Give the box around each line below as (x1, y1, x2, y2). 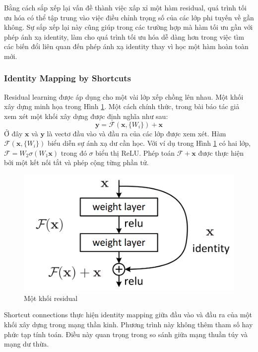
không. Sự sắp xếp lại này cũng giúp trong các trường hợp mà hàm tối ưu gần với (4, 22, 253, 32)
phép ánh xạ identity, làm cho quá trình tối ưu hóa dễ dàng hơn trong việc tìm (4, 31, 244, 42)
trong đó (61, 147, 87, 158)
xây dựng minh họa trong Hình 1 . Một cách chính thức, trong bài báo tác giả (4, 101, 240, 112)
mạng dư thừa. (4, 339, 49, 349)
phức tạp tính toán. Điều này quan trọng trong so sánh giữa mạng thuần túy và (4, 329, 248, 339)
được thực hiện (198, 147, 244, 158)
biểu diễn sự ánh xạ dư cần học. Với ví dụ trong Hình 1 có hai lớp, (47, 138, 251, 148)
